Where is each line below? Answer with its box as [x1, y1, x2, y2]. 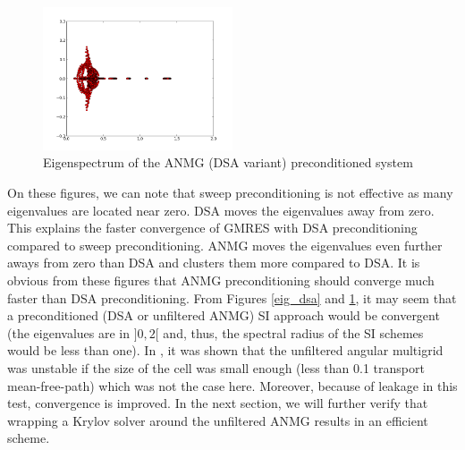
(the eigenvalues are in [7, 323, 130, 342]
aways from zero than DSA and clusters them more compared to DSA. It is [7, 253, 420, 272]
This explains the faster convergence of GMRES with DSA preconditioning [7, 218, 418, 237]
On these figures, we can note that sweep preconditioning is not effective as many [7, 183, 453, 201]
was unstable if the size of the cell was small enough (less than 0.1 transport [7, 358, 425, 377]
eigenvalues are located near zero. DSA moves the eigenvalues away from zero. [7, 200, 435, 219]
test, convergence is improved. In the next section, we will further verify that [7, 394, 428, 412]
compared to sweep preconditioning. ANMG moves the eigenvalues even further [7, 235, 443, 254]
